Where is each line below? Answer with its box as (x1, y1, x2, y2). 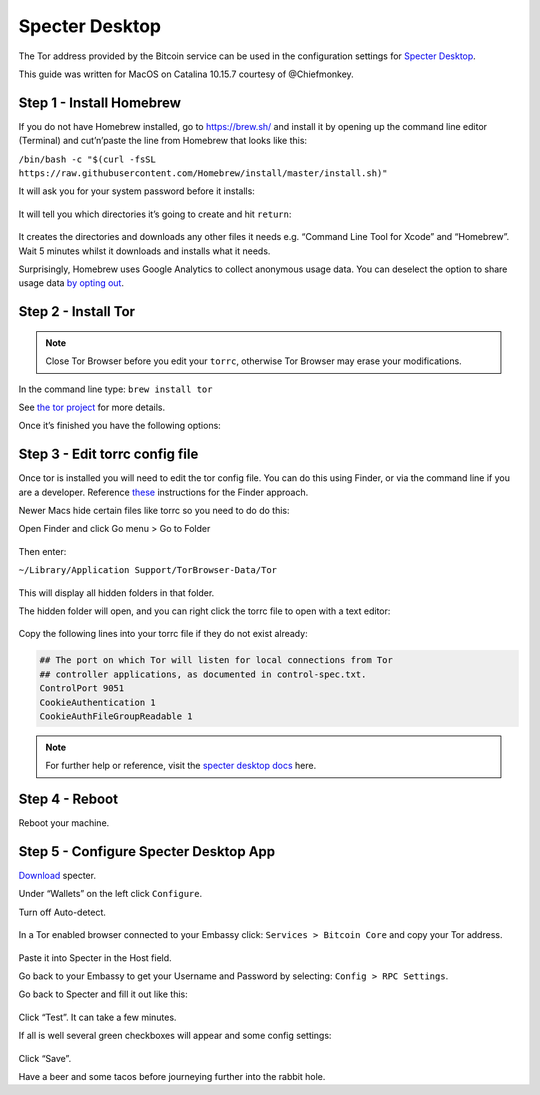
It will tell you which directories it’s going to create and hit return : (18, 208, 292, 220)
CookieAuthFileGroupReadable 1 (39, 710, 194, 722)
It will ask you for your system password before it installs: (18, 185, 255, 197)
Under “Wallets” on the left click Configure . (18, 888, 203, 900)
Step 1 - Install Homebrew (18, 94, 182, 111)
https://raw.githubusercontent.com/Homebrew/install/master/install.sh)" (18, 168, 389, 179)
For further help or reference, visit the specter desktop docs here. (45, 760, 317, 772)
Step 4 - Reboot (18, 791, 119, 808)
